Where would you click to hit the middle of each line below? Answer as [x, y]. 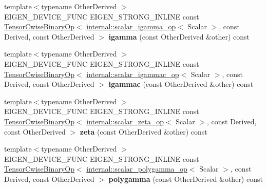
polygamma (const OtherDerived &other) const [186, 178]
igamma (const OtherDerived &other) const [179, 36]
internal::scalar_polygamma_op [137, 169]
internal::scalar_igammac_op [133, 74]
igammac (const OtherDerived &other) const [181, 84]
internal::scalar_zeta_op [125, 121]
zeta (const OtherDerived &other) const [144, 131]
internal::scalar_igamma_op [131, 26]
